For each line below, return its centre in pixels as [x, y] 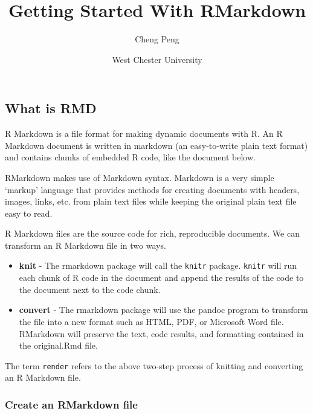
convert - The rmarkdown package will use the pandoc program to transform [163, 310]
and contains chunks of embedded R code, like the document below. [130, 157]
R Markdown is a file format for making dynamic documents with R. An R [144, 133]
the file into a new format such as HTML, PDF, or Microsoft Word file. [151, 321]
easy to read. [29, 213]
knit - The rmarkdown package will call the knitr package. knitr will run [158, 265]
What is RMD [51, 108]
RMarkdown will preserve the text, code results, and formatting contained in [161, 333]
